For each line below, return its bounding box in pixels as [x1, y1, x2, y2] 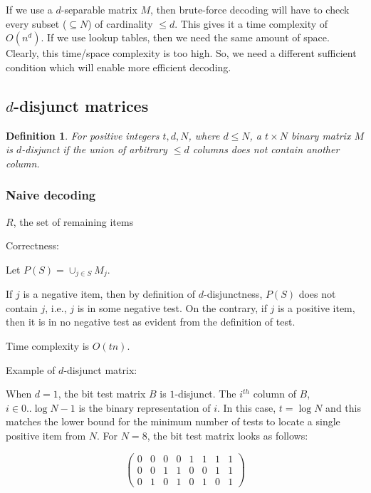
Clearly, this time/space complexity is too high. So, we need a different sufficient [6, 46, 357, 61]
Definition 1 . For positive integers [6, 128, 160, 142]
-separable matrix [61, 2, 137, 16]
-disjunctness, [203, 286, 263, 301]
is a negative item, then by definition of [23, 286, 196, 301]
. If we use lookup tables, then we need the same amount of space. [41, 30, 330, 45]
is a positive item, [278, 300, 355, 315]
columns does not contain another [192, 142, 340, 157]
